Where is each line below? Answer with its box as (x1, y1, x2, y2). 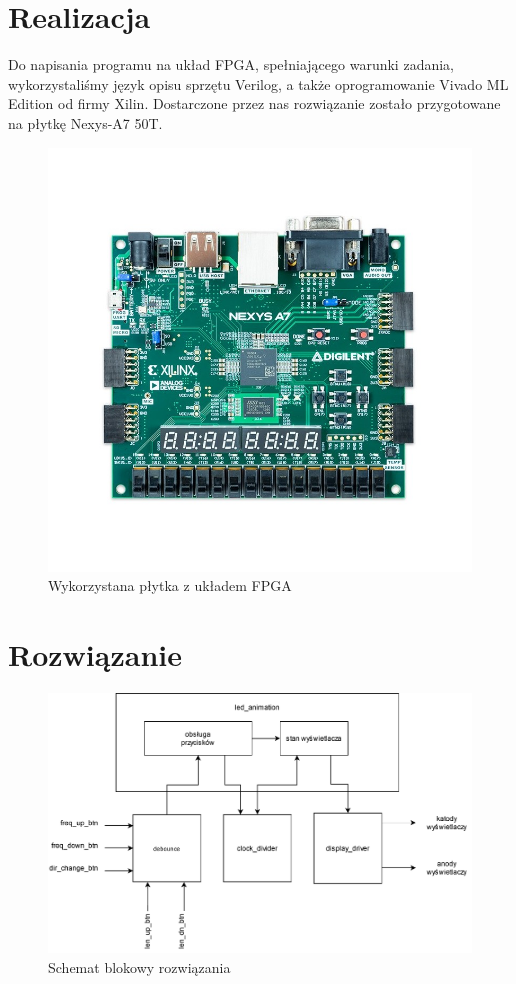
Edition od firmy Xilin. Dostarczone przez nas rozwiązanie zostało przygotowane (8, 93, 501, 114)
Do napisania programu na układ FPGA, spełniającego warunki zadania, (8, 54, 454, 75)
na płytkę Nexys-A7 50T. (8, 112, 163, 133)
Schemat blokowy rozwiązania (48, 956, 231, 977)
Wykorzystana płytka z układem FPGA (48, 575, 292, 596)
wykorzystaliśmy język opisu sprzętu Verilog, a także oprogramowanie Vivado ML (8, 73, 509, 94)
